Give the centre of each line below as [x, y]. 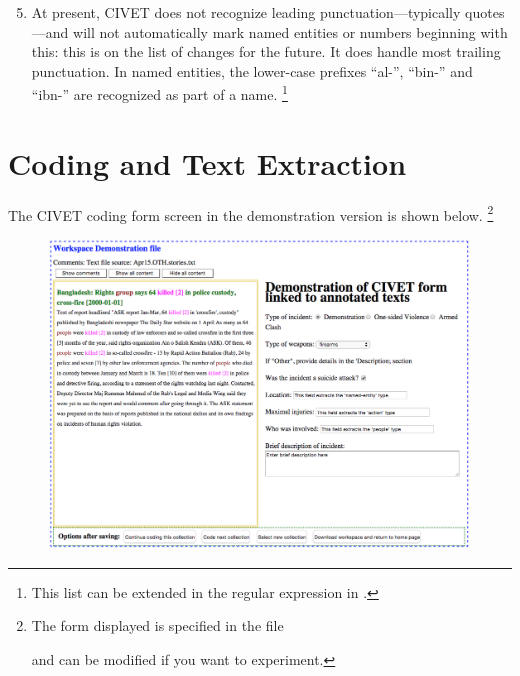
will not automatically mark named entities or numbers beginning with [290, 31]
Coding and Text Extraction [207, 162]
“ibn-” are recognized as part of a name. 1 [159, 93]
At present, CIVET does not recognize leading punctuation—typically [246, 12]
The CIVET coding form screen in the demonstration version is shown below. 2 [251, 213]
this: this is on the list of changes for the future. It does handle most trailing [266, 51]
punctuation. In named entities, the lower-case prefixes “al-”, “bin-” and [252, 70]
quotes [485, 12]
